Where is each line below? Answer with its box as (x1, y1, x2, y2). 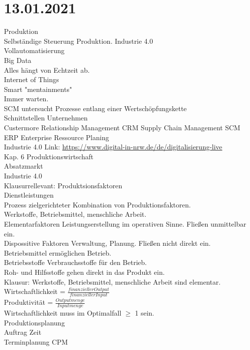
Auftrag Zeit (4, 327, 41, 337)
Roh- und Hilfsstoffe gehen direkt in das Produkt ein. (4, 266, 165, 277)
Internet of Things (4, 74, 59, 85)
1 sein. (135, 308, 155, 318)
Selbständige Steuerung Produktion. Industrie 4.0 (4, 35, 153, 46)
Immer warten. (4, 93, 49, 104)
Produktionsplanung (4, 317, 65, 327)
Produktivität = (4, 297, 53, 307)
